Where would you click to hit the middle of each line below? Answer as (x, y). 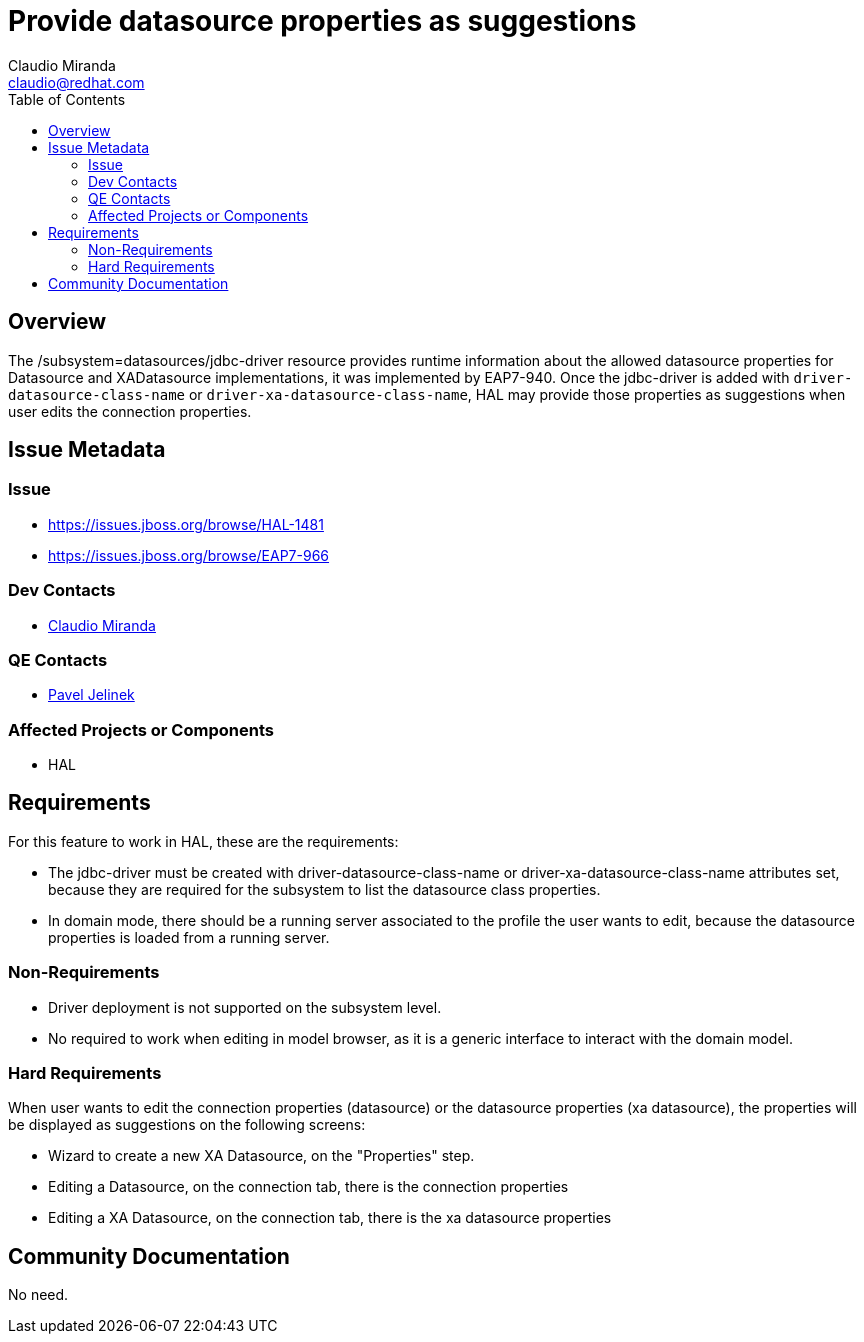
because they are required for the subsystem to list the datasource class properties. (324, 889)
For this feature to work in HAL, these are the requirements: (203, 841)
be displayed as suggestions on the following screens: (187, 1125)
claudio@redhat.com (76, 82)
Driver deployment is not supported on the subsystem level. (245, 1007)
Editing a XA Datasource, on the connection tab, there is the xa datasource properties (330, 1218)
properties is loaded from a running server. (189, 937)
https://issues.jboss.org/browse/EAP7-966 (189, 555)
